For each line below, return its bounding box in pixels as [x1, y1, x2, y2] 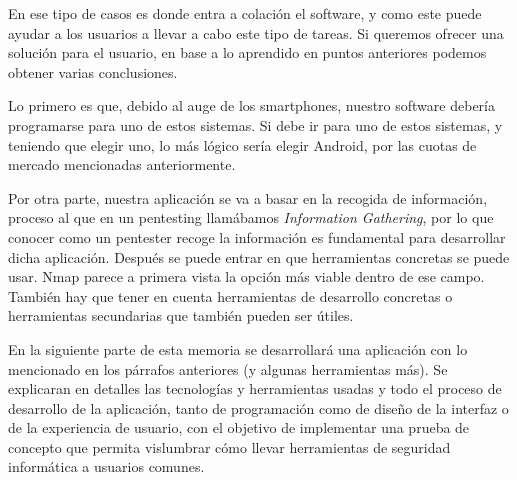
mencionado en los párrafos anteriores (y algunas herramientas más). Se [8, 358, 448, 379]
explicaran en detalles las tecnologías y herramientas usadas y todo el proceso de [8, 378, 502, 399]
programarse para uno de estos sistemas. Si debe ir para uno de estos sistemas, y [8, 114, 503, 135]
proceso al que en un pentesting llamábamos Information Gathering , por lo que [8, 207, 494, 228]
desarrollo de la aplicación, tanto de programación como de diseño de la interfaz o [8, 397, 509, 418]
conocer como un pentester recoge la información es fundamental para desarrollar [8, 226, 506, 247]
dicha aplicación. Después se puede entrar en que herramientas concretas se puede [8, 246, 510, 267]
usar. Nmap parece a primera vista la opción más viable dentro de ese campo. [8, 266, 485, 287]
